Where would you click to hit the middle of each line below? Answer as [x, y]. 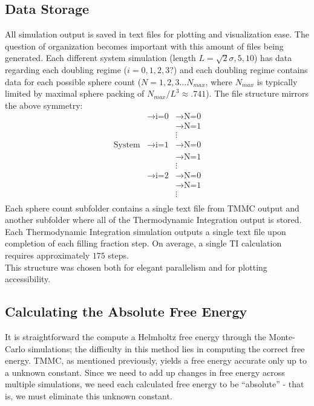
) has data [273, 58]
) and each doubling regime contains [240, 69]
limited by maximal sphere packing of [75, 93]
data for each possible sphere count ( [73, 81]
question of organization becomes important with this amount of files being [144, 46]
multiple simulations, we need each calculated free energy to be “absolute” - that [155, 384]
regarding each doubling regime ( [66, 69]
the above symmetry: [44, 105]
